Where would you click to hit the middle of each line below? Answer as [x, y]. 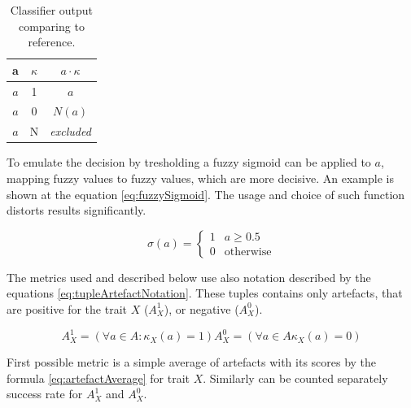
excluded [70, 131]
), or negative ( [201, 308]
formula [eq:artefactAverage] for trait [98, 378]
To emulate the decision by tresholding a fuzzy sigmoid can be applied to [189, 162]
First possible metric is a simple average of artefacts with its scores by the [192, 362]
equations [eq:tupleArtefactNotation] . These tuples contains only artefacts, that [205, 293]
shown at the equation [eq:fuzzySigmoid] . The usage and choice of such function [206, 194]
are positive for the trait [67, 308]
